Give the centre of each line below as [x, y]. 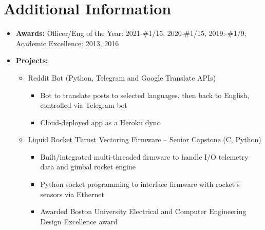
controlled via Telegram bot [84, 105]
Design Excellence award [79, 221]
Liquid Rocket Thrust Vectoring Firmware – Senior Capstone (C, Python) [145, 139]
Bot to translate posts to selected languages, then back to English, [145, 95]
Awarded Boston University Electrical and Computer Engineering [143, 211]
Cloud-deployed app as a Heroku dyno [100, 122]
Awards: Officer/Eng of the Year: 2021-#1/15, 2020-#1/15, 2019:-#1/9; [131, 33]
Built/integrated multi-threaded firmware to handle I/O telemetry [144, 156]
